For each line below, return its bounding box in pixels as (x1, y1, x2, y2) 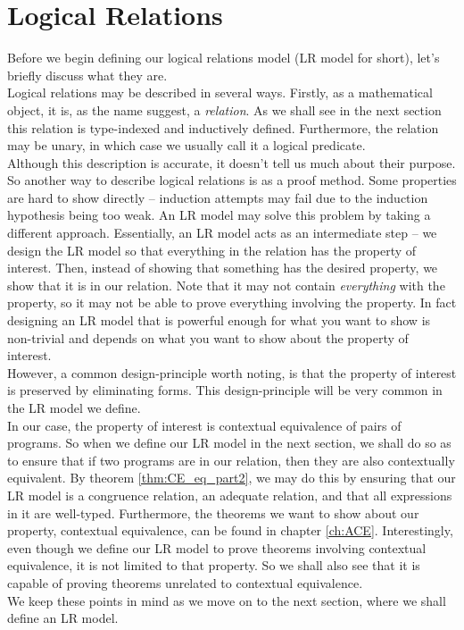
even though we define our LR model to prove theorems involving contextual (7, 538, 427, 557)
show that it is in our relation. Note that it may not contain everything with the (7, 275, 445, 294)
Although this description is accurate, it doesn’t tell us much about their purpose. (7, 153, 456, 172)
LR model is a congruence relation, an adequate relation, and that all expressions (7, 485, 452, 504)
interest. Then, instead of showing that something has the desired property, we (7, 258, 438, 277)
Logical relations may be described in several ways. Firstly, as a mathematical (7, 83, 433, 102)
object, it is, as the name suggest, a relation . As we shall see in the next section (7, 100, 442, 119)
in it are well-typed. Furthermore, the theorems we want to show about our (7, 503, 419, 522)
